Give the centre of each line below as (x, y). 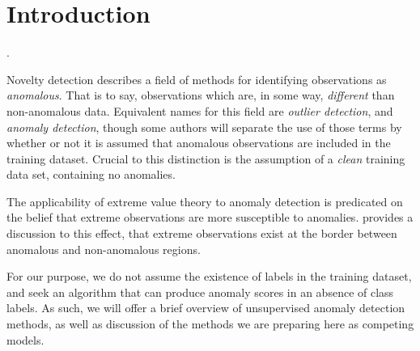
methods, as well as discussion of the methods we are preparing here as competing (210, 324)
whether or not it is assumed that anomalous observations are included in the (199, 143)
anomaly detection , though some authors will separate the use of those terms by (204, 127)
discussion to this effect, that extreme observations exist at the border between (202, 233)
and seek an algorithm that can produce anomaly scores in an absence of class (200, 292)
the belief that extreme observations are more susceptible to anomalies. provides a (210, 217)
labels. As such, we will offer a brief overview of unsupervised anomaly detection (206, 308)
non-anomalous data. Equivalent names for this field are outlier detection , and (200, 110)
